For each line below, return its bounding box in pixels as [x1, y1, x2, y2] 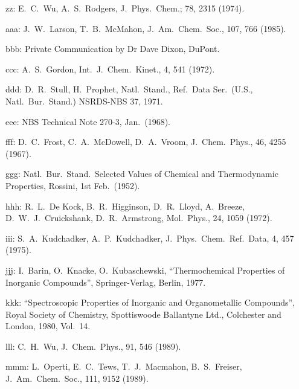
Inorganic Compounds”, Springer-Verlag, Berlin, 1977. [5, 275, 206, 288]
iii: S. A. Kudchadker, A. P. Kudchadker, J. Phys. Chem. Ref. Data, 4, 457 [5, 231, 294, 244]
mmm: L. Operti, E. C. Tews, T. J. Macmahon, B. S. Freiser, [5, 360, 242, 373]
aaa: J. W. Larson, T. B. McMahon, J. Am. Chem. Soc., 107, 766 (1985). [5, 22, 286, 34]
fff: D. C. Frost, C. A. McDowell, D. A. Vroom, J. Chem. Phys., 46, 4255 [5, 135, 286, 148]
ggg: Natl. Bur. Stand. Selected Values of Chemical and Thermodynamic [5, 167, 278, 180]
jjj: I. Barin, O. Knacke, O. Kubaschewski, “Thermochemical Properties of [5, 263, 285, 276]
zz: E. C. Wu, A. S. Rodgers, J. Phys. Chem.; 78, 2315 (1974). [5, 2, 245, 14]
